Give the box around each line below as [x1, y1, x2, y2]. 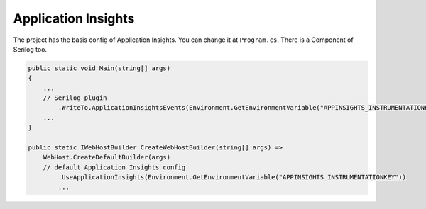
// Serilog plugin [43, 94, 107, 102]
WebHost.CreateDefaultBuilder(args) [43, 153, 170, 162]
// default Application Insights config [43, 163, 186, 171]
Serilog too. [13, 45, 48, 53]
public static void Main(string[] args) [28, 64, 170, 72]
